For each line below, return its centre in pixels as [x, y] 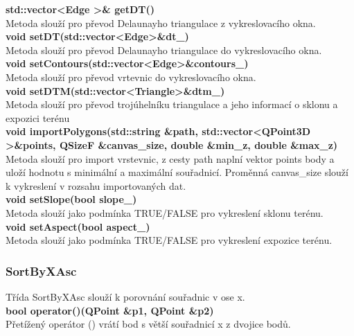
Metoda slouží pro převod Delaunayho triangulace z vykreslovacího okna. [161, 23]
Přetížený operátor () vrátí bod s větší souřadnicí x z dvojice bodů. [148, 324]
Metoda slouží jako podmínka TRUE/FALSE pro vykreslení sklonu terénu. [165, 212]
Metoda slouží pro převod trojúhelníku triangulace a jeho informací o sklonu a [172, 104]
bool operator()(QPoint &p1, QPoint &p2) [110, 310]
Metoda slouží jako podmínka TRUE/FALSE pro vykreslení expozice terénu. [169, 240]
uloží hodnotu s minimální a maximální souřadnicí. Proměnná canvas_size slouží [177, 172]
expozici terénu [38, 117]
